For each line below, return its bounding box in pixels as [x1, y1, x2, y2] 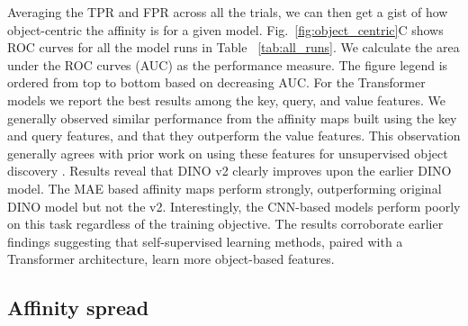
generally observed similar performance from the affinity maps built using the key [7, 108, 457, 127]
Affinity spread [7, 294, 149, 321]
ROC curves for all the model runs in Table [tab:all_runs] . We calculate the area [7, 38, 460, 57]
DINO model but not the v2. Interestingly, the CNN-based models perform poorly [7, 196, 461, 215]
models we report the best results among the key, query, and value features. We [7, 90, 446, 109]
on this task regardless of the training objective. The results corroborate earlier [7, 214, 444, 233]
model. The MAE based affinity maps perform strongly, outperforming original [7, 178, 442, 197]
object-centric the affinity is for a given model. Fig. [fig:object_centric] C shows [7, 20, 444, 39]
